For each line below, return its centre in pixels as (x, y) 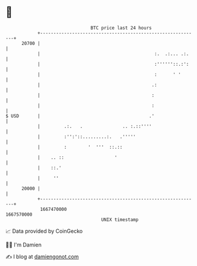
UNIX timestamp (120, 219)
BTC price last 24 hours (121, 28)
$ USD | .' (80, 116)
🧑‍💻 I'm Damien (24, 245)
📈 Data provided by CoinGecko (44, 231)
